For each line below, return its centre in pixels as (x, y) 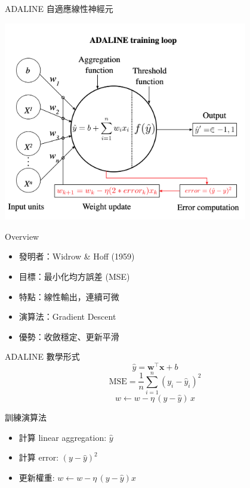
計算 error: (39, 457)
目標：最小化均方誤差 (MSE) (74, 276)
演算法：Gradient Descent (67, 316)
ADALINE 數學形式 (42, 356)
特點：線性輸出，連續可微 (69, 296)
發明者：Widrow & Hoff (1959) (77, 256)
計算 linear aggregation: (63, 437)
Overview (22, 236)
